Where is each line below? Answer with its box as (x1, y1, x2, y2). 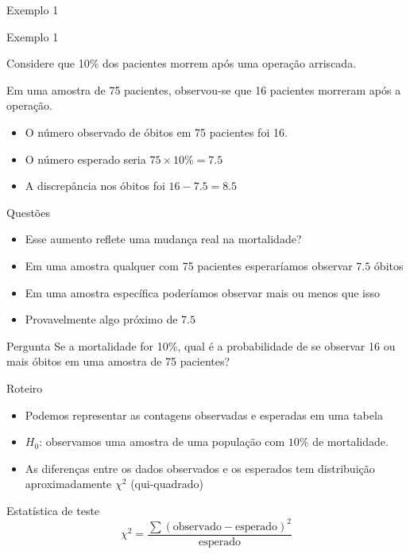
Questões (6, 203, 50, 220)
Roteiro (6, 379, 43, 396)
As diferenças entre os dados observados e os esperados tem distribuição (25, 459, 375, 476)
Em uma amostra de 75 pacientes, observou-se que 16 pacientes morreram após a (6, 81, 401, 98)
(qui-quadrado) (130, 475, 203, 492)
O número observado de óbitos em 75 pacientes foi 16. (25, 123, 288, 140)
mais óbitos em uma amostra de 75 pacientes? (6, 353, 230, 370)
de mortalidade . (312, 433, 389, 450)
